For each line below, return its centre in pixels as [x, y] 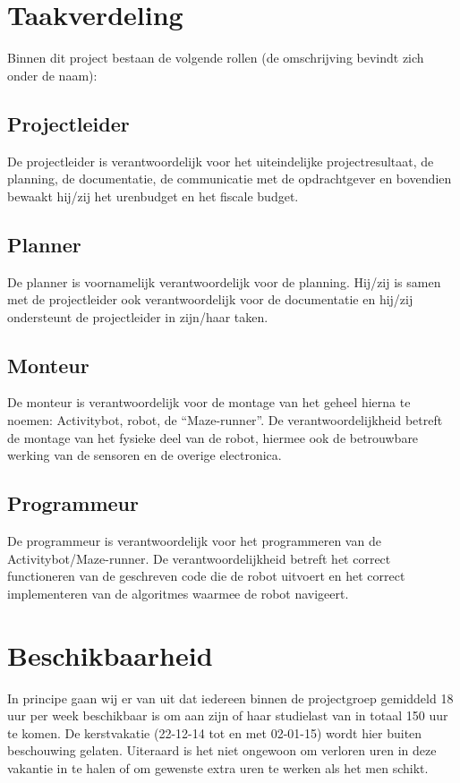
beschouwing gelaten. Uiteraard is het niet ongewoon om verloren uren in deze [222, 750]
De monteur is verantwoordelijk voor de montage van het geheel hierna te [209, 402]
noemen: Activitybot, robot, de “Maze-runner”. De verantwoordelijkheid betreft [225, 420]
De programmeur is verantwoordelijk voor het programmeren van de [194, 541]
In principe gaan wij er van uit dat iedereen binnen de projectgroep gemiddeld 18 [230, 698]
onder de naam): [52, 75]
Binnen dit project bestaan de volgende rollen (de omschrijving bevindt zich [216, 58]
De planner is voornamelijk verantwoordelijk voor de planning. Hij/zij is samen [224, 281]
